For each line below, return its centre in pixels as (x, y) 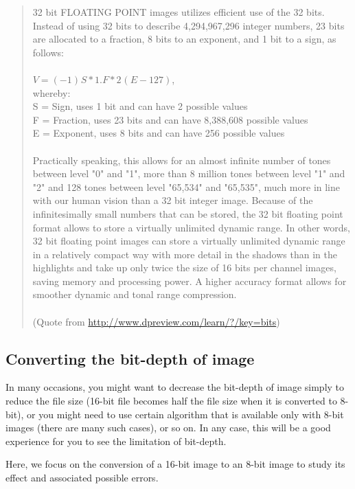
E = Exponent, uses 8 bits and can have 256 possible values (159, 133)
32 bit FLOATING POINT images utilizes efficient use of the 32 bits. (179, 12)
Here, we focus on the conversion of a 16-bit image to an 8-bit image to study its (175, 464)
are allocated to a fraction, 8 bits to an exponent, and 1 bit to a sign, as (184, 39)
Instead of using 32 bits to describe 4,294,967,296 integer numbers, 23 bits (188, 25)
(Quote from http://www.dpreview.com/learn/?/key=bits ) (156, 321)
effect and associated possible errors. (82, 478)
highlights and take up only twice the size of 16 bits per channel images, (184, 268)
